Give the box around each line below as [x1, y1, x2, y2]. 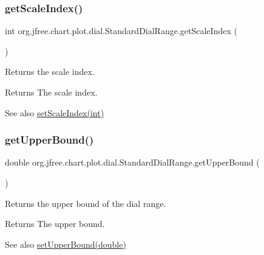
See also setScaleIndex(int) [5, 106, 104, 119]
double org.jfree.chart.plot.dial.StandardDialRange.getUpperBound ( [5, 156, 260, 169]
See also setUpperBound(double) [5, 237, 126, 250]
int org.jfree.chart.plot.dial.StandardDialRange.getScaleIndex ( [5, 24, 237, 37]
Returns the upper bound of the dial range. [5, 197, 166, 209]
